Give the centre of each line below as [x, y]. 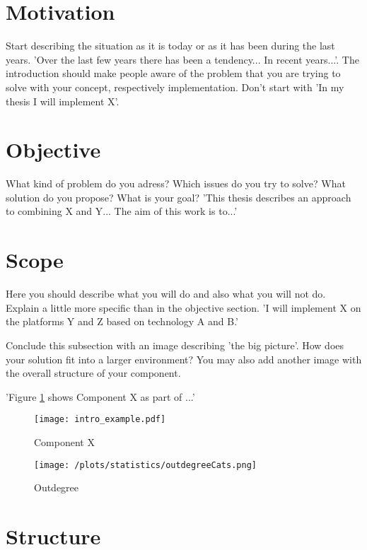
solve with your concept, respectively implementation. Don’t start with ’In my [175, 87]
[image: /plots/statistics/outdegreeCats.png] [145, 465]
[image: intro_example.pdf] [100, 420]
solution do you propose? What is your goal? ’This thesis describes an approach [179, 197]
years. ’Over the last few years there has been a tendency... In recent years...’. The [182, 59]
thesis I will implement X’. [63, 101]
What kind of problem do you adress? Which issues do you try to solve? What [176, 183]
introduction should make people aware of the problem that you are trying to [173, 73]
